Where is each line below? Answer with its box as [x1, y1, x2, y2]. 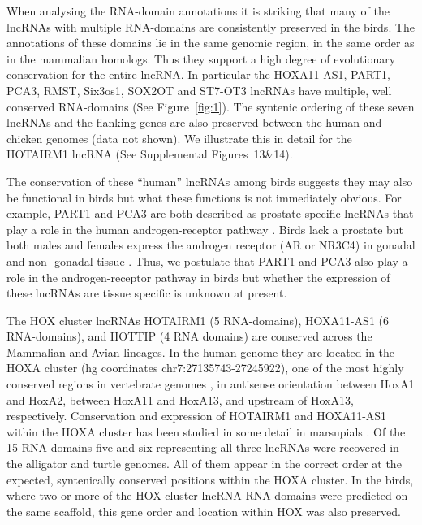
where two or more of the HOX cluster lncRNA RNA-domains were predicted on [6, 487, 408, 504]
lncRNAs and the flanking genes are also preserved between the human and [6, 114, 382, 131]
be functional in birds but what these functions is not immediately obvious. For [6, 189, 402, 206]
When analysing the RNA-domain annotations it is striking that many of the [6, 2, 390, 19]
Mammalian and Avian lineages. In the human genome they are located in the [6, 343, 395, 360]
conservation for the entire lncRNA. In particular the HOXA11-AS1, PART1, [6, 66, 390, 83]
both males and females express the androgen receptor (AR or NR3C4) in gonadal [6, 236, 416, 254]
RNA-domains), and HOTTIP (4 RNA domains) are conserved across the [6, 328, 372, 345]
